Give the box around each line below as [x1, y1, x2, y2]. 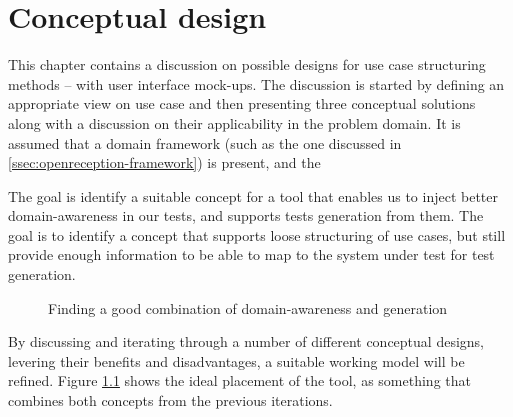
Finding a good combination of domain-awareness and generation [48, 297, 448, 318]
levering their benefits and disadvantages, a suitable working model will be [8, 350, 465, 371]
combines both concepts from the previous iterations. [8, 390, 333, 411]
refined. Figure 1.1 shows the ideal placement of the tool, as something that [8, 370, 471, 391]
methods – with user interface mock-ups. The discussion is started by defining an [8, 73, 505, 94]
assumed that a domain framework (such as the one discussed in [8, 132, 402, 153]
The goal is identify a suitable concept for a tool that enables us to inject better [8, 185, 498, 206]
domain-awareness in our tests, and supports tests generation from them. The [8, 205, 484, 226]
